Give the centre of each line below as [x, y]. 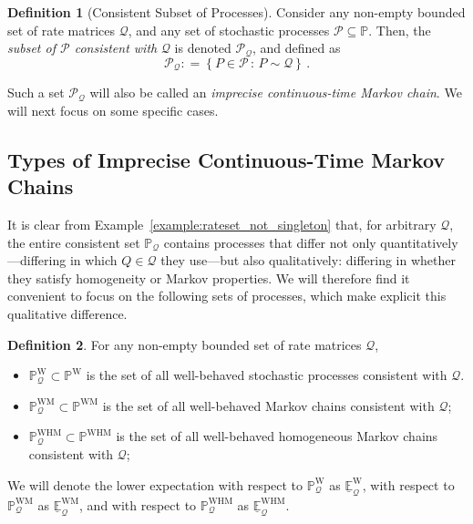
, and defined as [297, 48]
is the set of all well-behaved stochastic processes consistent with [267, 375]
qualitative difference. [67, 313]
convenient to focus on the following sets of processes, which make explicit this [227, 296]
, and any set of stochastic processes [229, 30]
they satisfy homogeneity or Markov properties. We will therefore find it [209, 277]
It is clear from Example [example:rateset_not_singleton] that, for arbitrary [222, 225]
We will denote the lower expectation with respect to [155, 484]
